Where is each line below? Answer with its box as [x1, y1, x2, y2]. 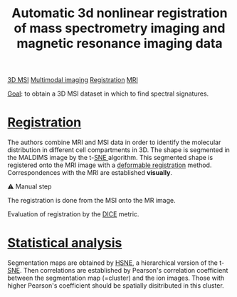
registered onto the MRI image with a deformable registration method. [7, 161, 212, 169]
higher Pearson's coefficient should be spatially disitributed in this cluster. [7, 281, 224, 290]
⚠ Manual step [7, 182, 52, 191]
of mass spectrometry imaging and [14, 20, 226, 36]
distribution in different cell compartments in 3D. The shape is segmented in [7, 146, 230, 154]
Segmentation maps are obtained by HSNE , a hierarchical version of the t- [7, 258, 225, 267]
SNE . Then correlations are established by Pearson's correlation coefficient [7, 266, 228, 275]
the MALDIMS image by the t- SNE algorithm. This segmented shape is [7, 153, 214, 162]
